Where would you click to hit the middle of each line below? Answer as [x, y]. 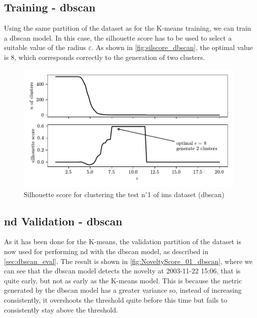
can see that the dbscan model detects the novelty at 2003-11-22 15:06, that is [122, 271]
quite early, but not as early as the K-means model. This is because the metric [123, 280]
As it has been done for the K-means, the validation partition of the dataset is [123, 241]
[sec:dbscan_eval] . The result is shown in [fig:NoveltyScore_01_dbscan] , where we [128, 261]
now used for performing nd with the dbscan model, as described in [106, 251]
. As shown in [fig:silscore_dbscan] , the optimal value [172, 47]
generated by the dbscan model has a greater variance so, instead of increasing [123, 290]
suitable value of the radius [45, 47]
